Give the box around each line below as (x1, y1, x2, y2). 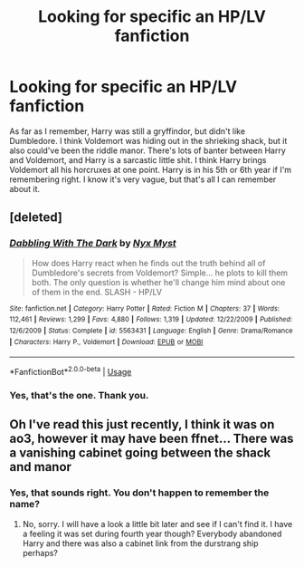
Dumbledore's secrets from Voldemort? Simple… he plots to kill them (31, 267, 288, 278)
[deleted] (9, 210, 63, 226)
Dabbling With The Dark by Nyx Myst (9, 237, 176, 250)
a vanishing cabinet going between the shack (9, 446, 271, 461)
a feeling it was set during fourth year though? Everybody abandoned (22, 528, 282, 539)
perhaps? (22, 547, 59, 558)
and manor (9, 459, 72, 475)
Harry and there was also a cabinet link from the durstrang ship (22, 537, 260, 549)
